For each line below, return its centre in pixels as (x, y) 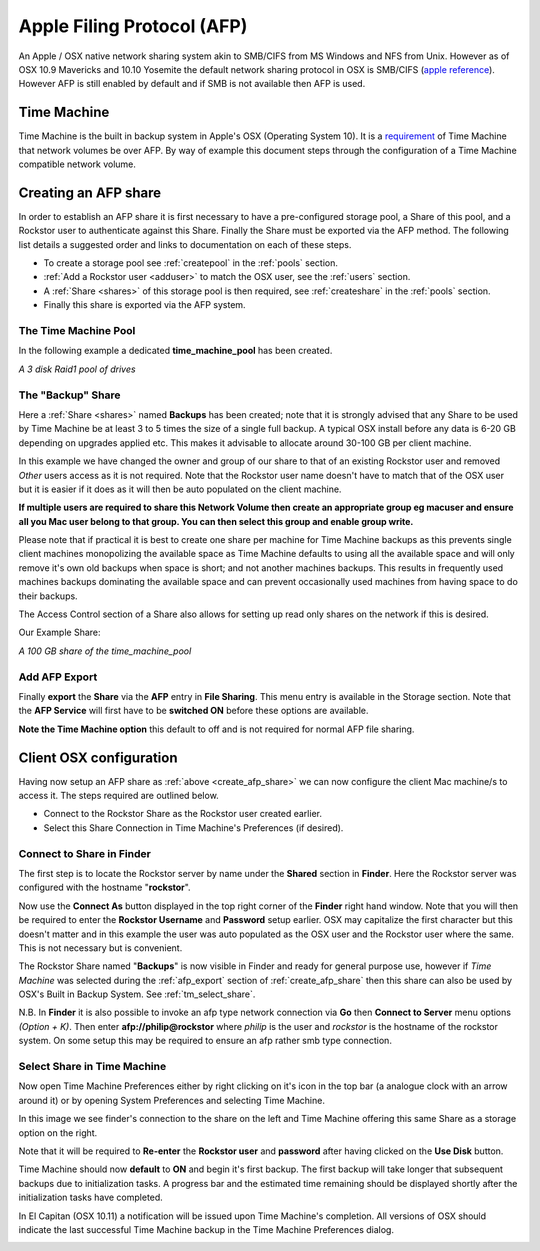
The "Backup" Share (69, 395)
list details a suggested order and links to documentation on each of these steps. (185, 244)
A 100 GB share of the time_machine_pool (105, 651)
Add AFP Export (58, 677)
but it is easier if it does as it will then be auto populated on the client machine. (180, 489)
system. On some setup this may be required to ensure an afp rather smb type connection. (205, 1041)
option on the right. (58, 1132)
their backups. (48, 596)
